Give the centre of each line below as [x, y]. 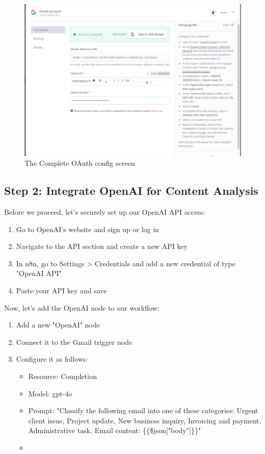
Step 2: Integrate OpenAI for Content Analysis [131, 191]
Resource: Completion [63, 376]
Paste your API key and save [62, 291]
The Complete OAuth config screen [80, 163]
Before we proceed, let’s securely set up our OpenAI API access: [105, 212]
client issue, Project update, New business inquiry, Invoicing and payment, [145, 420]
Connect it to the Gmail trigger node [74, 342]
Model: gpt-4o [50, 393]
